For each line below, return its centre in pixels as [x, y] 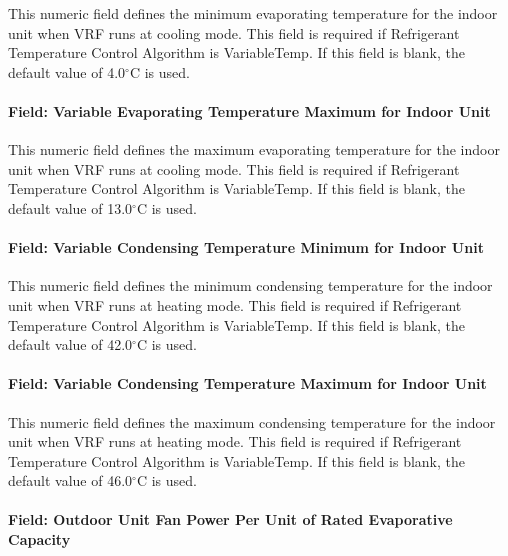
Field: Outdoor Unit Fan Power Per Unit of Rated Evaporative [230, 519]
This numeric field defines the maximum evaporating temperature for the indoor [254, 149]
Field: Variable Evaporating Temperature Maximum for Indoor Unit [249, 110]
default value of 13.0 [70, 207]
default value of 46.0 [70, 480]
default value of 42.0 [70, 344]
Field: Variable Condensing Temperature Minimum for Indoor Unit [246, 247]
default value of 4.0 [67, 71]
